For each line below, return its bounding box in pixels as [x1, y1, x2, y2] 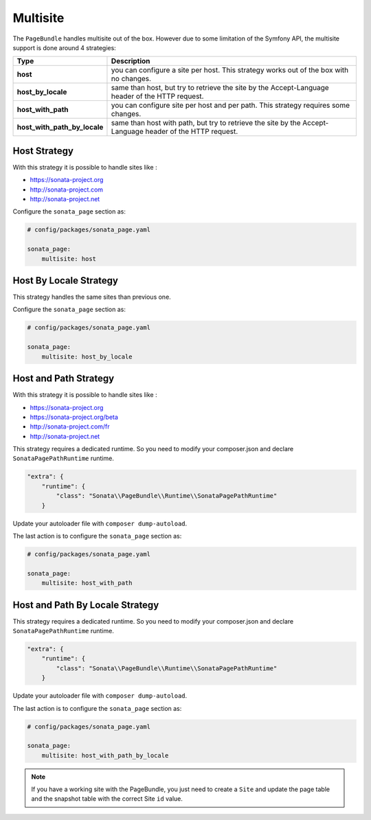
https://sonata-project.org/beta [30, 413, 118, 421]
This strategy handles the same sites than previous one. [12, 293, 171, 301]
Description [111, 56, 150, 66]
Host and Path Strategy [12, 373, 115, 385]
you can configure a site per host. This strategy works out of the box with [111, 65, 349, 75]
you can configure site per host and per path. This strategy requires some [111, 100, 350, 110]
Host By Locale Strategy [12, 275, 118, 286]
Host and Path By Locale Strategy [12, 599, 159, 611]
